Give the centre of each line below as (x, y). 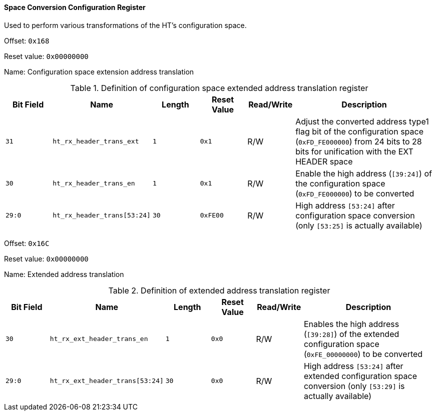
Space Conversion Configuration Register (75, 7)
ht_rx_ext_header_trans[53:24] (107, 381)
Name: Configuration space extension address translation (99, 71)
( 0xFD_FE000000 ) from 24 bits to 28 (359, 141)
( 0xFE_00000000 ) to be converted (363, 354)
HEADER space (324, 161)
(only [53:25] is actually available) (359, 225)
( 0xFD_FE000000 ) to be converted (355, 193)
